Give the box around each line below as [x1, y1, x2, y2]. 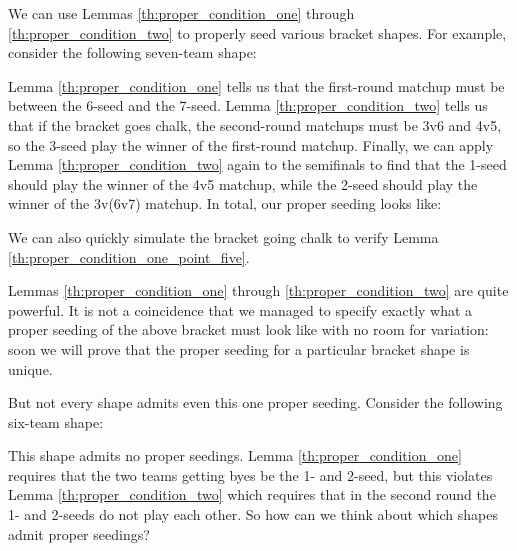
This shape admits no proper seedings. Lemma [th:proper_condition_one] [8, 445, 462, 466]
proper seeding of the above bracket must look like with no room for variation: [8, 319, 489, 340]
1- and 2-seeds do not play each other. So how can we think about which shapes [8, 504, 498, 525]
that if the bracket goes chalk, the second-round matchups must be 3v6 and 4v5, [8, 114, 502, 135]
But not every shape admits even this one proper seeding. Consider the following [8, 392, 503, 413]
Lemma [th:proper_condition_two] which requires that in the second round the [8, 484, 496, 505]
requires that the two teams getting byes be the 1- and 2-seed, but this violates [8, 464, 493, 485]
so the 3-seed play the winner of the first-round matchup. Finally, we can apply [8, 134, 494, 155]
